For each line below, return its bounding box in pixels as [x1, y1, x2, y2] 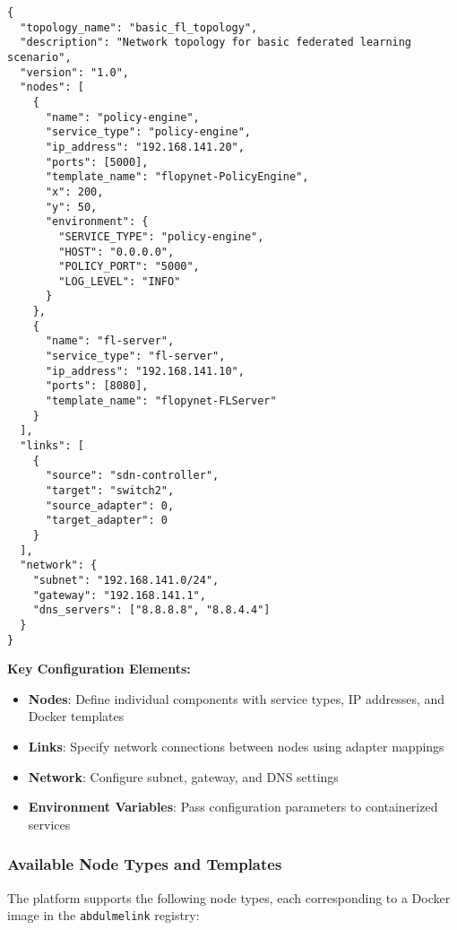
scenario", [7, 50, 72, 64]
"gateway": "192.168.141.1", [32, 588, 206, 602]
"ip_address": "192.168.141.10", [45, 364, 245, 378]
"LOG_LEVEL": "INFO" [58, 274, 181, 288]
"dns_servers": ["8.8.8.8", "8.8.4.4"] [32, 604, 271, 617]
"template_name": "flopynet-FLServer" [45, 395, 277, 408]
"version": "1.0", [20, 65, 130, 79]
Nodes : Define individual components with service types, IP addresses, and [28, 689, 445, 708]
